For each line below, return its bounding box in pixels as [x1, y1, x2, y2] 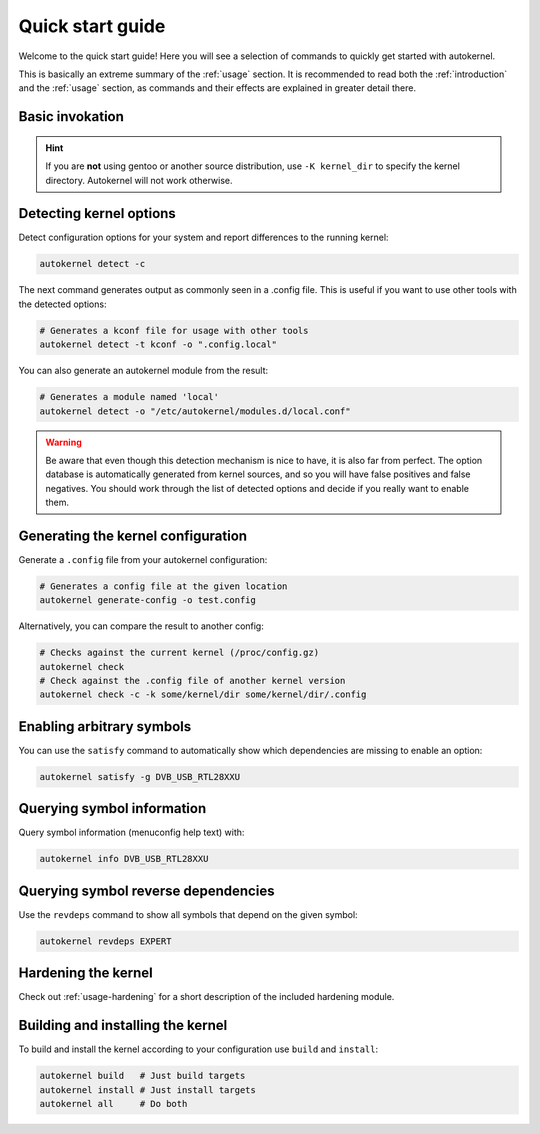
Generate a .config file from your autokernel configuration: [18, 553, 268, 565]
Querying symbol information [18, 800, 207, 817]
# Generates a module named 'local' [39, 391, 220, 403]
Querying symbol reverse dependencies [18, 882, 275, 899]
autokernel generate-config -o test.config [39, 595, 257, 606]
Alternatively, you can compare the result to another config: [18, 620, 264, 632]
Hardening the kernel [18, 965, 154, 982]
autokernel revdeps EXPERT [39, 935, 172, 947]
